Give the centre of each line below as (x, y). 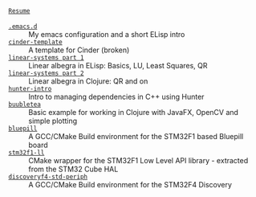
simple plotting (53, 121)
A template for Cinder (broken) (79, 50)
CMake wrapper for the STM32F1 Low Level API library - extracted (138, 160)
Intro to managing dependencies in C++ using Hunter (116, 96)
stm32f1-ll (26, 153)
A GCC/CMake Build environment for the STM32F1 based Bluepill (136, 136)
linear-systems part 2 (46, 73)
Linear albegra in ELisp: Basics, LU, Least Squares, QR (118, 66)
